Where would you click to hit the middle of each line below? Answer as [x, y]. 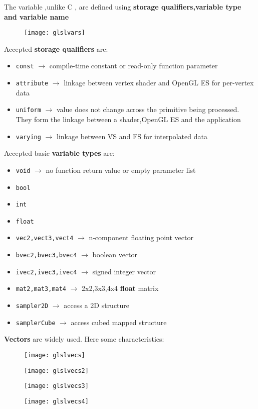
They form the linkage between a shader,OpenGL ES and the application [128, 119]
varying [28, 137]
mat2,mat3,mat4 [41, 289]
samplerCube [36, 323]
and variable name [37, 16]
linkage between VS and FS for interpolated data [132, 136]
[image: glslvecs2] [56, 371]
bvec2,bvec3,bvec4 [46, 255]
